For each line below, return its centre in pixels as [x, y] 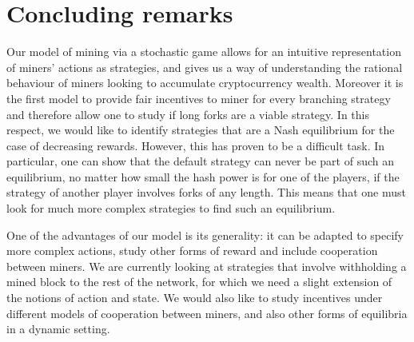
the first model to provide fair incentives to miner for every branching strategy [199, 98]
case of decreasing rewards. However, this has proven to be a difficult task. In [196, 145]
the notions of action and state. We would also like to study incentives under [195, 298]
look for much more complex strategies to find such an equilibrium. [171, 208]
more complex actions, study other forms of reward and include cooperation [192, 251]
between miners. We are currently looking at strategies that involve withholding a [207, 266]
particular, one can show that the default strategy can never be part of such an [200, 161]
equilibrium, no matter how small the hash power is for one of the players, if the [203, 176]
